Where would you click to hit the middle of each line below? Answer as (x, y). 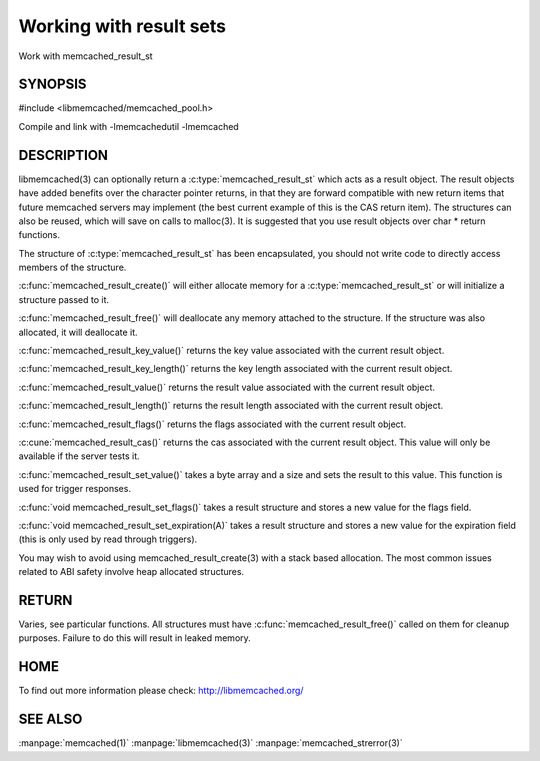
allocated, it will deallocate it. (78, 332)
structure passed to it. (64, 299)
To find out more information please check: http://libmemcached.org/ (161, 691)
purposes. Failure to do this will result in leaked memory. (135, 638)
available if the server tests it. (79, 456)
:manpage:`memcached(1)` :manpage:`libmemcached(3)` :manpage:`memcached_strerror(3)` (211, 743)
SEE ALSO (50, 719)
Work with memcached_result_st (86, 56)
